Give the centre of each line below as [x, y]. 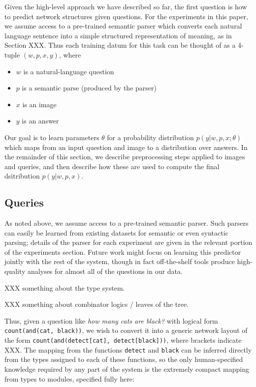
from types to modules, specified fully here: [69, 378]
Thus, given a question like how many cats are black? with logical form [111, 320]
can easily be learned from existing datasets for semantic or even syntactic [116, 232]
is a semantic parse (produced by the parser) [89, 88]
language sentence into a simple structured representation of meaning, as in [118, 35]
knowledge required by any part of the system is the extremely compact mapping [127, 369]
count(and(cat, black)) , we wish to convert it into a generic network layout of [126, 330]
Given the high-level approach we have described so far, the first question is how [126, 6]
